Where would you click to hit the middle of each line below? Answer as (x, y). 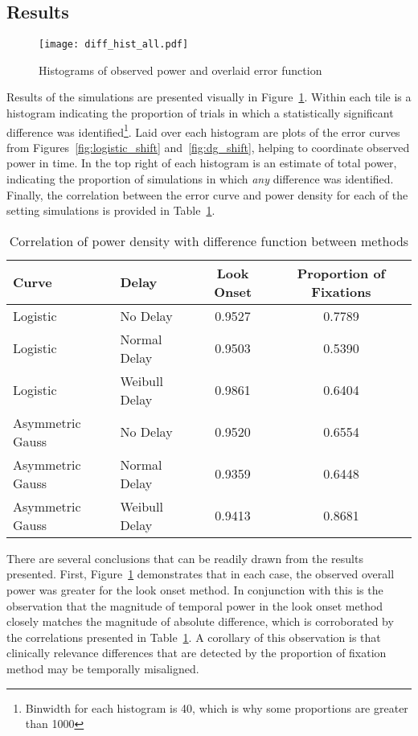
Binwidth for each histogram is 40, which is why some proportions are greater (217, 707)
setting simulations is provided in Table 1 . (111, 210)
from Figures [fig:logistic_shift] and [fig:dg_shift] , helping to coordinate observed (208, 147)
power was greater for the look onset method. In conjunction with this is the (195, 590)
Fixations (341, 291)
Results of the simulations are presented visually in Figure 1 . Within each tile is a (209, 97)
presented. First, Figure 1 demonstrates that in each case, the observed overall (201, 574)
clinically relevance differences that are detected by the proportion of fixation (197, 653)
